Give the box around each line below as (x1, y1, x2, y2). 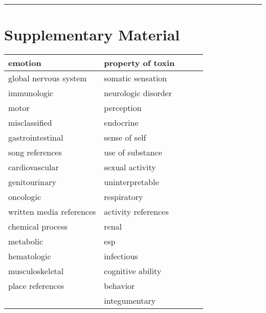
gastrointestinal (8, 131, 63, 144)
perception (104, 102, 142, 114)
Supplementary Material (4, 24, 180, 45)
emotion (8, 57, 41, 69)
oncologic (8, 191, 41, 203)
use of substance (104, 146, 162, 159)
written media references (8, 206, 96, 218)
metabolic (8, 235, 43, 248)
